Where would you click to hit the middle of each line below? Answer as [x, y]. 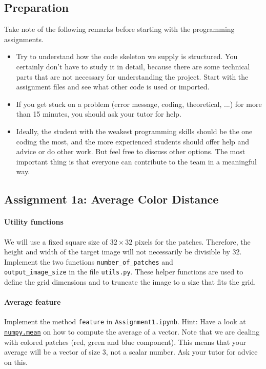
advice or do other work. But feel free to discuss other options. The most [131, 151]
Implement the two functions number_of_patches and [89, 261]
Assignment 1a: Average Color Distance [111, 199]
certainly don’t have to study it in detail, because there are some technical [133, 66]
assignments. [24, 39]
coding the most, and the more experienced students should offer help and [133, 141]
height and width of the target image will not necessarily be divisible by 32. [123, 252]
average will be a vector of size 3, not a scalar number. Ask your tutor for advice [131, 352]
